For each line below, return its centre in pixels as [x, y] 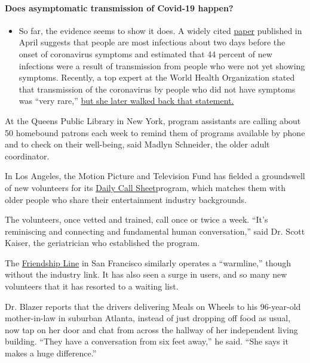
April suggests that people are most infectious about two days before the [152, 42]
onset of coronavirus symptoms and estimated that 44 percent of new [145, 53]
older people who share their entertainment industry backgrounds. [126, 199]
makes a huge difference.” [51, 353]
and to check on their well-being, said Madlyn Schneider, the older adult [137, 144]
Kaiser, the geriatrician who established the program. [102, 243]
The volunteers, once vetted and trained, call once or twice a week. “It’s [136, 219]
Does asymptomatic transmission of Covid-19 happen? [119, 7]
